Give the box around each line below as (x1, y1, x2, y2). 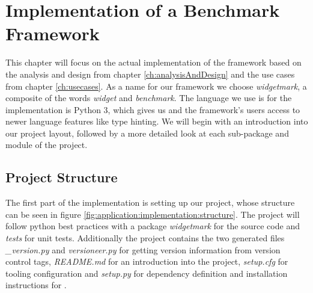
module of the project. (5, 138, 88, 151)
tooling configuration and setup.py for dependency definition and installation (5, 267, 288, 279)
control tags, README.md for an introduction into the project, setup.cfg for (5, 255, 288, 268)
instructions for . (5, 279, 67, 291)
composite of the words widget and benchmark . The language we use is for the (5, 91, 292, 104)
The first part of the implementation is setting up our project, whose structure (5, 196, 295, 209)
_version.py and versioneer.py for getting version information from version (5, 243, 281, 256)
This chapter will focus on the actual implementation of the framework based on (5, 56, 302, 69)
